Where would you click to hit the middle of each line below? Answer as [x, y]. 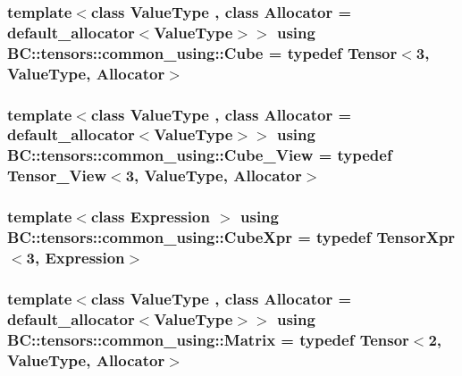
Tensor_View [57, 175]
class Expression [150, 217]
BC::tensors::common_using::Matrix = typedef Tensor [208, 339]
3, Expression [76, 257]
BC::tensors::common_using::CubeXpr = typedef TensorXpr [231, 237]
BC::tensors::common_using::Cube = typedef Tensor [202, 52]
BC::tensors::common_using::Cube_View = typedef [200, 155]
